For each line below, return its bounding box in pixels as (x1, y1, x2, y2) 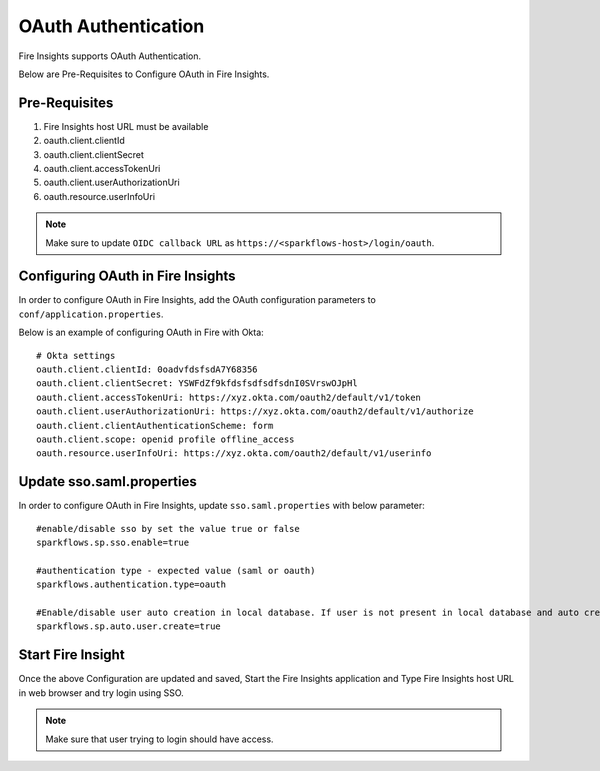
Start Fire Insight (18, 646, 125, 664)
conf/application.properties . (18, 308, 164, 320)
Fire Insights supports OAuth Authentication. (18, 50, 202, 62)
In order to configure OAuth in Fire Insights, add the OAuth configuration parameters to (18, 294, 377, 306)
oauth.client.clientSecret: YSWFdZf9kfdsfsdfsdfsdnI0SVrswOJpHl (36, 378, 359, 389)
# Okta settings (36, 350, 116, 361)
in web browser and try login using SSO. (18, 686, 184, 699)
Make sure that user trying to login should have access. (45, 733, 274, 745)
